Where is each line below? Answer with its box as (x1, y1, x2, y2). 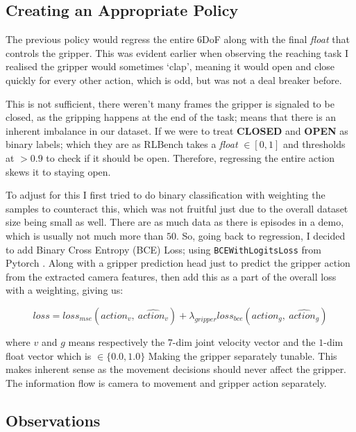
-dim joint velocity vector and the (172, 334, 316, 349)
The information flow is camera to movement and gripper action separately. (6, 375, 327, 390)
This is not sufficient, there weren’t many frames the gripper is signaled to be (6, 96, 334, 110)
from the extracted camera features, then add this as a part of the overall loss (6, 269, 337, 283)
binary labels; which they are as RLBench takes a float (6, 137, 238, 151)
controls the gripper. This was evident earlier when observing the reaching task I (6, 45, 349, 60)
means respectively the (68, 334, 165, 349)
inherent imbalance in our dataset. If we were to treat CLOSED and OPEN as (6, 123, 348, 138)
